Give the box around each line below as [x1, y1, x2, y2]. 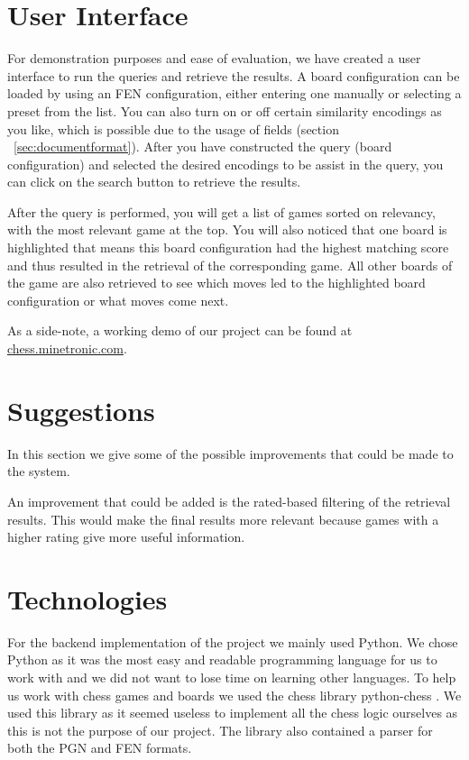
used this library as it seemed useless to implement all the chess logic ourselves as [7, 703, 458, 722]
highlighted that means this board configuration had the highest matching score [7, 238, 449, 257]
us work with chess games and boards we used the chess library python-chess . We [7, 685, 462, 704]
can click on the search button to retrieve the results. [7, 172, 301, 191]
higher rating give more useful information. [7, 527, 245, 546]
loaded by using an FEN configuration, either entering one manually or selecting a [7, 84, 462, 103]
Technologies [7, 580, 168, 617]
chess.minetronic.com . [7, 339, 127, 358]
